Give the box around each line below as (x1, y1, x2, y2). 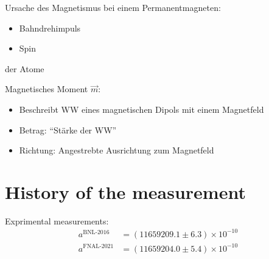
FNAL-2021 (83, 243, 114, 250)
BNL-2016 (83, 229, 110, 235)
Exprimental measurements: (5, 214, 109, 227)
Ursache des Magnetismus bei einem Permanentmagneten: (5, 1, 221, 13)
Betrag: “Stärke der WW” (19, 123, 117, 136)
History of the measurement (5, 179, 246, 204)
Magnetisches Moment (5, 82, 88, 95)
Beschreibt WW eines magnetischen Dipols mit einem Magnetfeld (19, 103, 264, 115)
